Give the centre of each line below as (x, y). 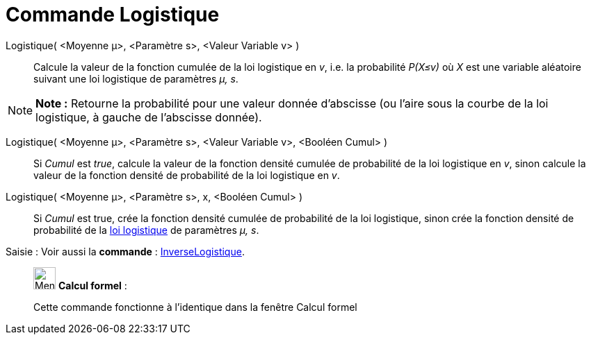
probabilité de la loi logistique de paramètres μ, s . (146, 230)
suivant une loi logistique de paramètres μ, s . (136, 78)
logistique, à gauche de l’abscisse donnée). (149, 117)
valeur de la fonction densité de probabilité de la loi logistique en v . (187, 175)
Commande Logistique (113, 15)
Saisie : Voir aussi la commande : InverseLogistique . (125, 251)
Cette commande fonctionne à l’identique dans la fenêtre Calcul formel (195, 307)
